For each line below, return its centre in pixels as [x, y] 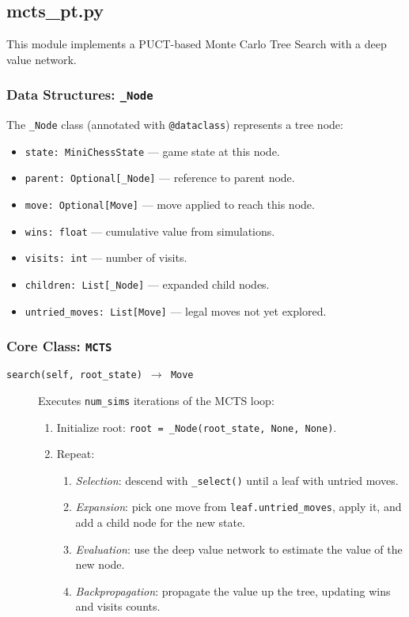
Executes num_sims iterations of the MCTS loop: [156, 400]
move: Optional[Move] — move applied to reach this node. [170, 204]
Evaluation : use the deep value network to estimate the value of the [239, 549]
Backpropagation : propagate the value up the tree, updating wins [233, 591]
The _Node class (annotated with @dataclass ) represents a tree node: [175, 125]
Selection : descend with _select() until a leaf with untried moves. [237, 480]
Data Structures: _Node [80, 95]
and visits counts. [118, 606]
